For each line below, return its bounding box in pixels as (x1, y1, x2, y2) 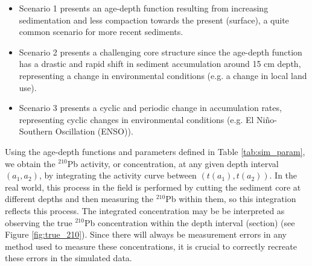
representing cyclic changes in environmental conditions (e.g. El (19, 113, 254, 125)
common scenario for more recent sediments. (19, 25, 183, 38)
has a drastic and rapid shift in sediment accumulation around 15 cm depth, (19, 57, 301, 70)
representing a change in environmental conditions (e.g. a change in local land (19, 69, 307, 81)
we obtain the (5, 157, 56, 169)
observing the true (5, 216, 72, 229)
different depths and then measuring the (5, 192, 154, 205)
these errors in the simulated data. (5, 252, 132, 264)
